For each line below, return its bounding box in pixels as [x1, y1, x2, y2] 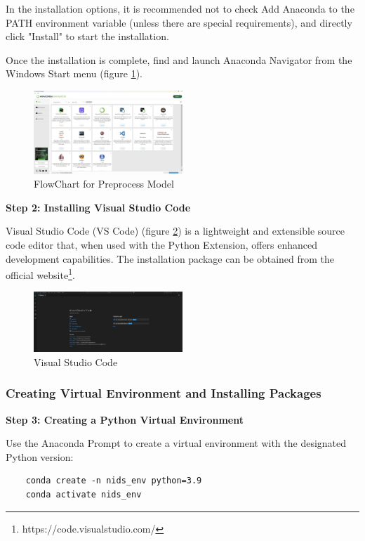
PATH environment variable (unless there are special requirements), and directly [6, 15, 352, 30]
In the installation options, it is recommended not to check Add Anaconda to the [6, 1, 354, 15]
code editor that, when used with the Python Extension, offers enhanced [6, 237, 318, 252]
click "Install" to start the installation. [6, 29, 169, 44]
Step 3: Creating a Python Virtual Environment [6, 412, 244, 426]
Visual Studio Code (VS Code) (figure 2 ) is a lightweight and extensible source [6, 223, 345, 238]
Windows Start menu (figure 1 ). [6, 66, 143, 81]
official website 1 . [6, 266, 75, 282]
